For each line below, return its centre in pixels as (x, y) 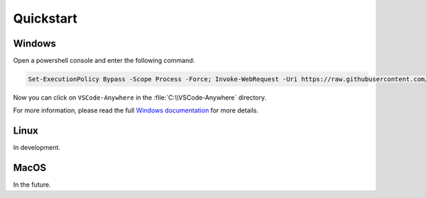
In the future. (32, 185)
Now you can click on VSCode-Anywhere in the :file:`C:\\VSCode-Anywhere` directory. (140, 98)
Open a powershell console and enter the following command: (104, 61)
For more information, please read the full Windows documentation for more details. (136, 110)
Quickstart (45, 18)
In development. (37, 148)
